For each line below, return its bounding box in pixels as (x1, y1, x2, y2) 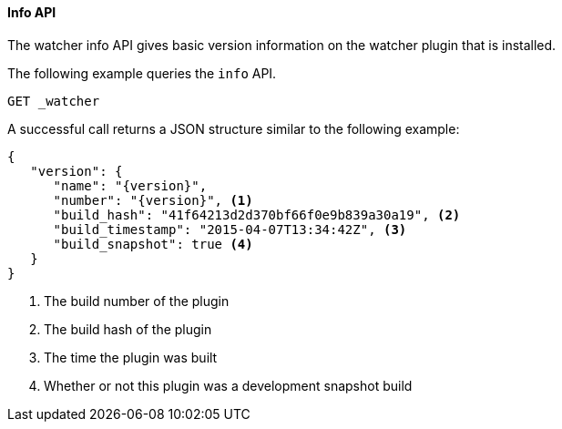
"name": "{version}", (53, 178, 208, 193)
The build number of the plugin (44, 292, 230, 309)
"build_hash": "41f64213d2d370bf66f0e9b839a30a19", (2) (53, 207, 461, 222)
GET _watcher (7, 93, 100, 108)
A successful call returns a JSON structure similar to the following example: (7, 120, 460, 137)
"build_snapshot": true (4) (53, 236, 253, 251)
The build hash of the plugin (44, 321, 212, 337)
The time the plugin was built (44, 349, 218, 365)
